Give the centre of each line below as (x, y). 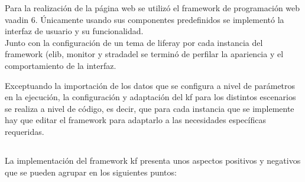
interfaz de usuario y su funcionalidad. (74, 31)
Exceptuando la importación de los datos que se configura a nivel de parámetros (150, 85)
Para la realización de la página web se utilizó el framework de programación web (152, 8)
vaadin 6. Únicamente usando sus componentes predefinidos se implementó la (145, 19)
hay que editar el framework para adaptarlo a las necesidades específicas (135, 120)
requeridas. (25, 131)
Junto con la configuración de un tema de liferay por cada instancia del (134, 42)
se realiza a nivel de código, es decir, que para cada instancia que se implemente (150, 108)
